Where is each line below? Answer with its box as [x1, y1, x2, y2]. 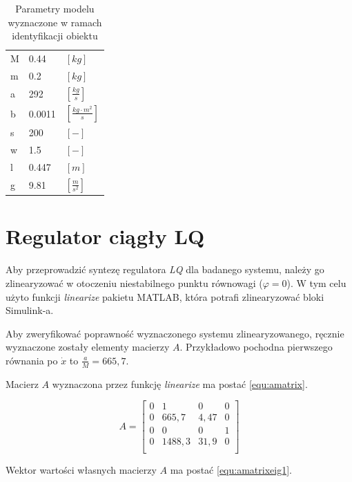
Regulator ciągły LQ [6, 222, 205, 250]
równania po [6, 353, 58, 367]
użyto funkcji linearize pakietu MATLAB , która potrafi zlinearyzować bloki [6, 289, 324, 304]
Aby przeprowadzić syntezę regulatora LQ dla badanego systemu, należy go [6, 262, 324, 277]
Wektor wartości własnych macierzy [6, 462, 157, 476]
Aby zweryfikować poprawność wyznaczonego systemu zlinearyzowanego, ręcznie [6, 326, 344, 340]
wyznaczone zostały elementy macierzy [6, 340, 170, 354]
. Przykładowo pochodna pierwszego [179, 340, 333, 354]
